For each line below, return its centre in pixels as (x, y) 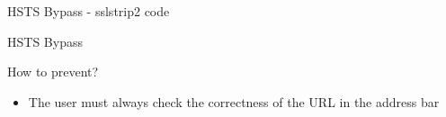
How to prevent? (53, 72)
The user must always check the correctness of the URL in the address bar (234, 101)
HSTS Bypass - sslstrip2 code (89, 11)
